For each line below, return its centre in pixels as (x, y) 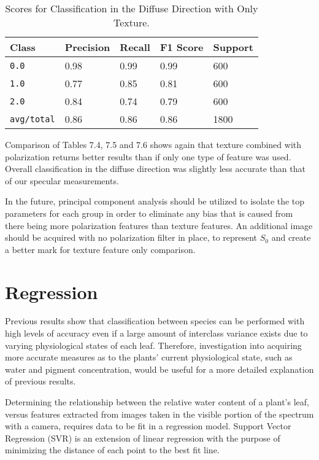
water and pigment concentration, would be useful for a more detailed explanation (159, 369)
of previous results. (40, 381)
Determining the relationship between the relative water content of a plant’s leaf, (157, 402)
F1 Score (182, 47)
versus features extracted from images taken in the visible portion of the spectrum (159, 414)
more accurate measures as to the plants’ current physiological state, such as (149, 357)
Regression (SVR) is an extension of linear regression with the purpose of (143, 438)
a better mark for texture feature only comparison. (100, 249)
